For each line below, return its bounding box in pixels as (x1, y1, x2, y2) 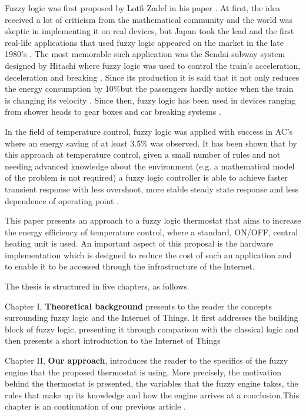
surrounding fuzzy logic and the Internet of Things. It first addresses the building (5, 311, 298, 324)
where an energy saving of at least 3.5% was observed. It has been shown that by (5, 137, 297, 149)
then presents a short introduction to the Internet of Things (5, 334, 221, 347)
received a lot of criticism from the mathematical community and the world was (5, 13, 293, 25)
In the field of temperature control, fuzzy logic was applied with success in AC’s (5, 125, 293, 137)
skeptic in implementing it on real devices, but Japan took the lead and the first (5, 25, 294, 37)
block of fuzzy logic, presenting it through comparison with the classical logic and (5, 322, 299, 335)
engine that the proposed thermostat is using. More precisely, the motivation (5, 365, 281, 378)
